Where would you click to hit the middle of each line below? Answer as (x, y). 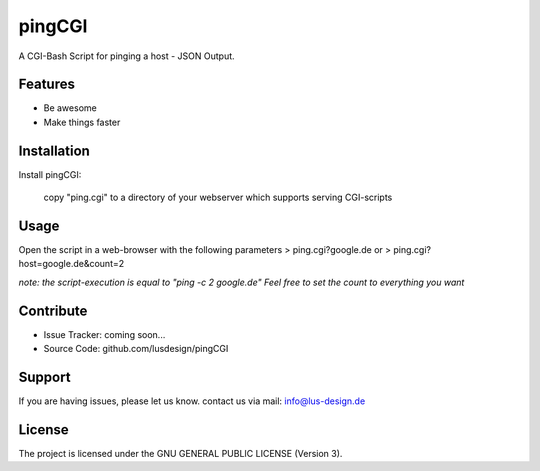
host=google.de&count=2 (71, 264)
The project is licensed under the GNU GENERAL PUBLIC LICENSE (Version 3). (180, 453)
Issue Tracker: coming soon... (104, 334)
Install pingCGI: (50, 174)
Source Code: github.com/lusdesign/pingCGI (136, 349)
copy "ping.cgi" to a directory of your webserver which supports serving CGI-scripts (218, 197)
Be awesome (70, 108)
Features (46, 84)
